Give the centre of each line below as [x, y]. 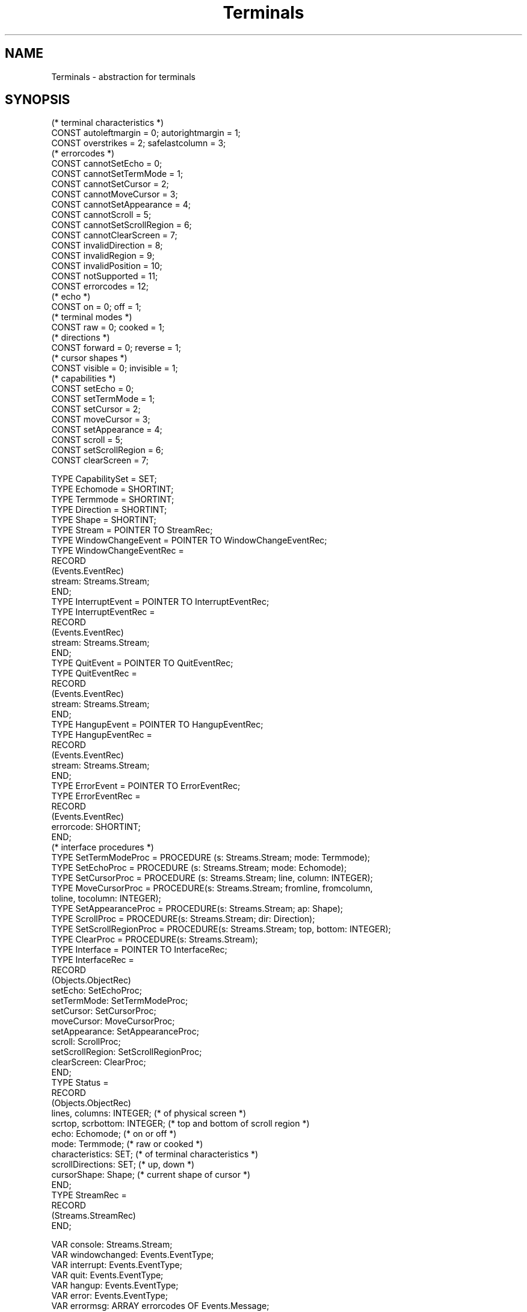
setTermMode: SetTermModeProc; [120, 1001]
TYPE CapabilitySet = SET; [104, 479]
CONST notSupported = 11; [105, 276]
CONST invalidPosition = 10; [107, 266]
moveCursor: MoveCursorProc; [113, 1021]
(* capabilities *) [84, 379]
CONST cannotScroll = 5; [101, 215]
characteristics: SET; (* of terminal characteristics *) [155, 1154]
